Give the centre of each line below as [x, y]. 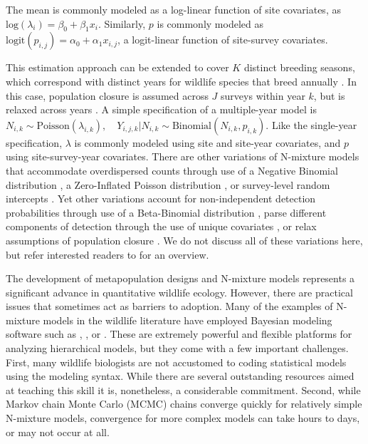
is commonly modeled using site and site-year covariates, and [207, 142]
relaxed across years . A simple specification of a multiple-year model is [161, 109]
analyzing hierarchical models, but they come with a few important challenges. [177, 348]
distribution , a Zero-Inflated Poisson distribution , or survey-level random [168, 184]
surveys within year [263, 95]
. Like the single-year [311, 124]
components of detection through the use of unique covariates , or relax [161, 226]
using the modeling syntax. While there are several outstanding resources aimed [180, 376]
